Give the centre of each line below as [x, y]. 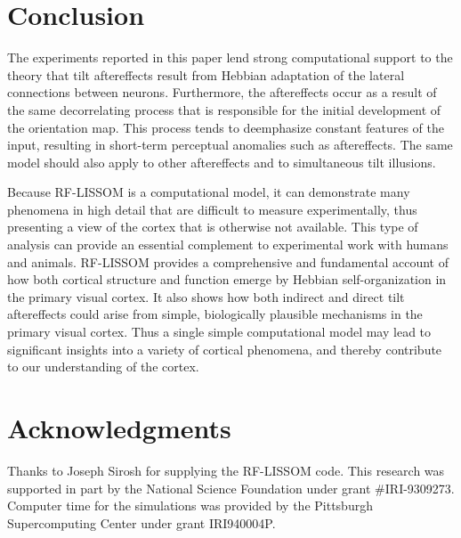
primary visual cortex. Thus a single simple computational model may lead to [219, 332]
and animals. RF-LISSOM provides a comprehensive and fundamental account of [228, 261]
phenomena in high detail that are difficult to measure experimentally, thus [212, 209]
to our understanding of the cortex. [103, 367]
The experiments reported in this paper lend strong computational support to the [230, 57]
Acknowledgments [119, 428]
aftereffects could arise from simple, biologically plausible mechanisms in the [215, 314]
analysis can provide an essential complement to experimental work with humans [228, 245]
